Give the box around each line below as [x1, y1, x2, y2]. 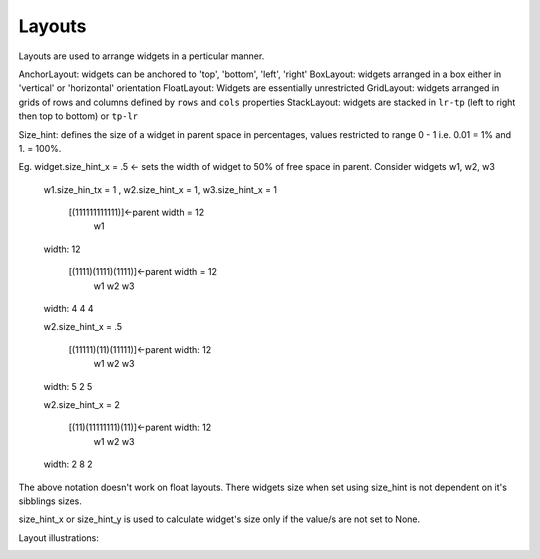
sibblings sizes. [18, 495, 82, 507]
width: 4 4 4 [43, 303, 94, 315]
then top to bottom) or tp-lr [18, 110, 139, 122]
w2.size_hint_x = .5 [43, 321, 123, 333]
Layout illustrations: [18, 531, 99, 544]
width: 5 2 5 [43, 380, 93, 392]
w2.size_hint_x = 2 [43, 398, 120, 410]
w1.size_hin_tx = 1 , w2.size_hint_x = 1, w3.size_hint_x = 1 [43, 183, 278, 195]
